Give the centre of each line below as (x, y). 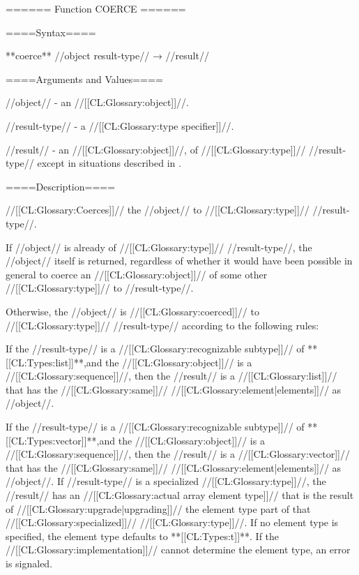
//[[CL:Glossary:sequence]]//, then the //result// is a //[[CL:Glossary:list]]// (171, 376)
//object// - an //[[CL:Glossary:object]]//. (98, 102)
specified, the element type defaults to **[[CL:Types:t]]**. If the (143, 536)
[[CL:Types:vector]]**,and (61, 440)
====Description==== (61, 186)
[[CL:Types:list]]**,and (54, 362)
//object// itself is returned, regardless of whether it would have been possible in (179, 261)
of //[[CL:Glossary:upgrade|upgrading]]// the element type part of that (158, 508)
